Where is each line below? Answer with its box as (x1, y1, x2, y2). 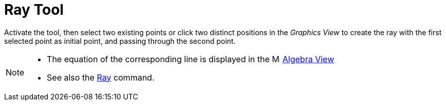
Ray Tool (4, 1, 64, 18)
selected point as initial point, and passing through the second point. (4, 36, 236, 45)
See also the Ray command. (47, 72, 155, 83)
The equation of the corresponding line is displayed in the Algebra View (47, 54, 335, 64)
